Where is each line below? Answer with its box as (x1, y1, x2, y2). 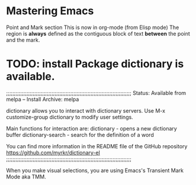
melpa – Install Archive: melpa (6, 95, 79, 103)
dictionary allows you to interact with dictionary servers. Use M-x (6, 107, 166, 114)
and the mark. (6, 36, 40, 43)
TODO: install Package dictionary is (6, 58, 184, 71)
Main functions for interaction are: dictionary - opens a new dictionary (6, 125, 178, 132)
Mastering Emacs (6, 4, 94, 18)
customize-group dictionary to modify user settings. (6, 113, 133, 120)
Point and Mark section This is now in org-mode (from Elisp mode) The (6, 24, 179, 31)
